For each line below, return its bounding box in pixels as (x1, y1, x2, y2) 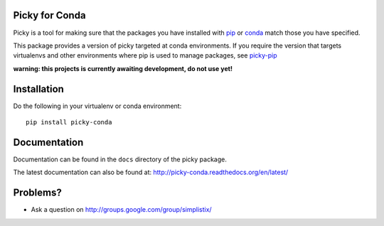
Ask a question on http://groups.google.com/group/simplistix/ (31, 205, 213, 214)
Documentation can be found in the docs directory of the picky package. (13, 155, 227, 163)
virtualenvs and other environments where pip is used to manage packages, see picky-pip (13, 51, 277, 60)
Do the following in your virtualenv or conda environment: (13, 102, 182, 110)
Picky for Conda (13, 9, 86, 21)
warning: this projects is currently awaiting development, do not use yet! (13, 64, 233, 72)
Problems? (13, 187, 62, 199)
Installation (13, 82, 64, 95)
